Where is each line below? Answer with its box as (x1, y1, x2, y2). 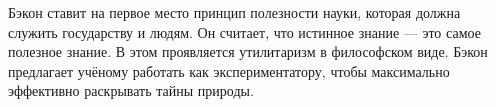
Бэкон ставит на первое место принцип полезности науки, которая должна (8, 2, 461, 22)
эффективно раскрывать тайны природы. (8, 80, 254, 101)
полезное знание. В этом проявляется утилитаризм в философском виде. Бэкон (8, 41, 488, 62)
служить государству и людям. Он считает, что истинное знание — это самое (8, 21, 481, 42)
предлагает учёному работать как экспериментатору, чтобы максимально (8, 60, 450, 81)
